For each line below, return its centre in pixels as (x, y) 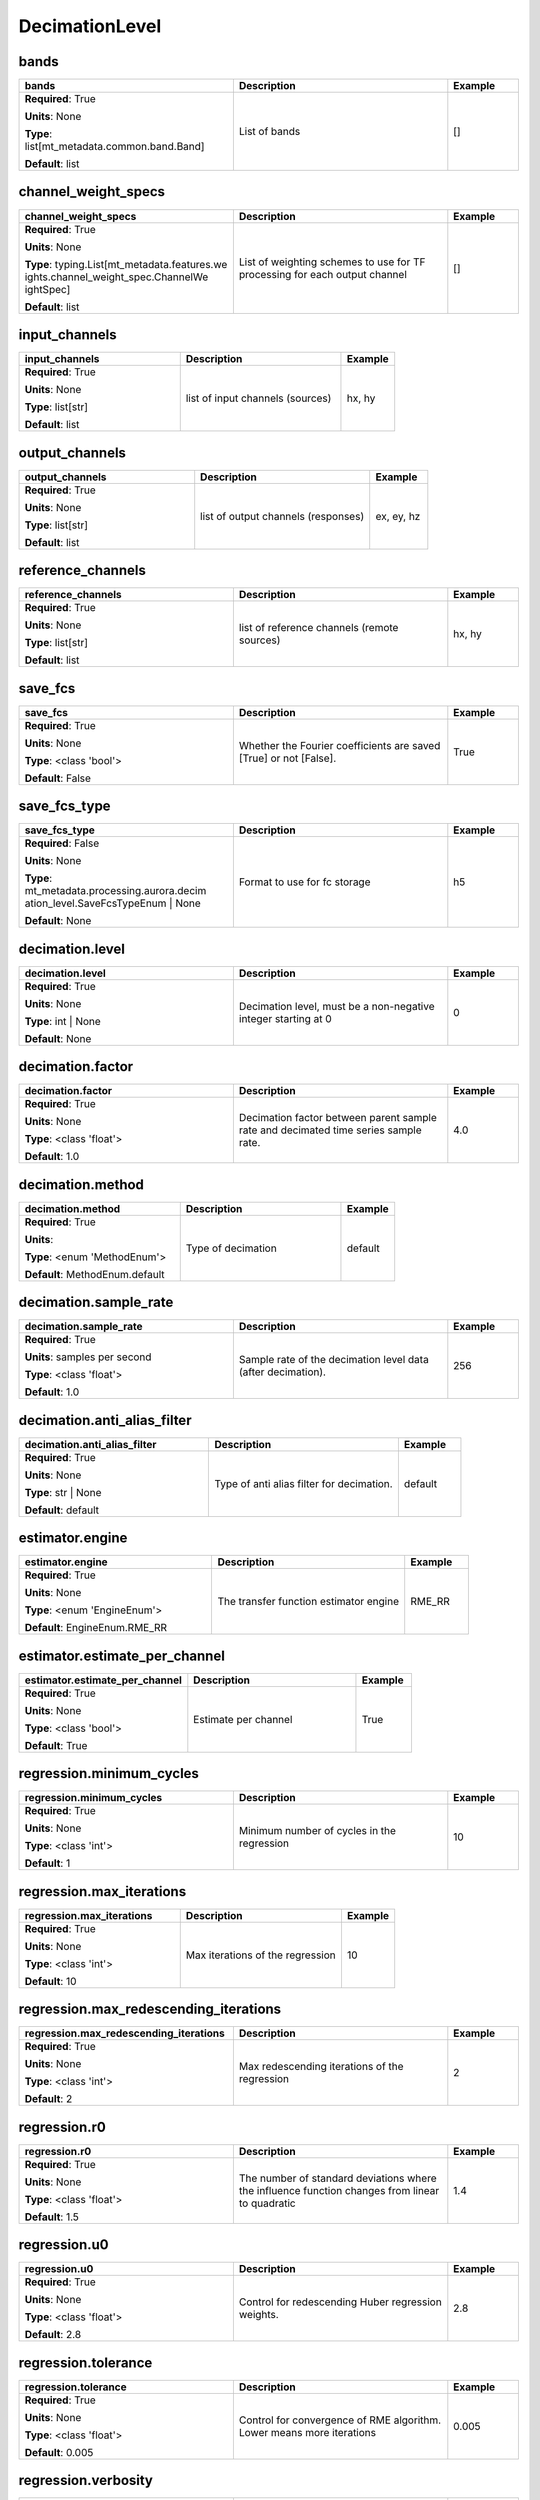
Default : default (62, 1510)
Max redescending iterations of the (321, 2067)
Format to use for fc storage (304, 882)
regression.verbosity (86, 2480)
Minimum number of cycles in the (317, 1831)
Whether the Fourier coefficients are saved (339, 745)
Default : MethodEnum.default (94, 1274)
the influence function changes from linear (339, 2190)
